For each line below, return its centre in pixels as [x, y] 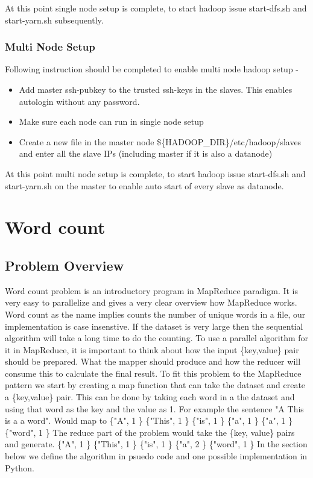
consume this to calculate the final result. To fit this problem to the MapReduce [153, 373]
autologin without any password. [79, 101]
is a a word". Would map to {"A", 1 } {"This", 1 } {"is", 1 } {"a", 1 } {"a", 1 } [149, 420]
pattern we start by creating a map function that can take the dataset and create [155, 385]
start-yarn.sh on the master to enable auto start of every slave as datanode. [144, 185]
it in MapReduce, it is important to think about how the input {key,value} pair [152, 349]
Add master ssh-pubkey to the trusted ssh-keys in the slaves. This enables [156, 89]
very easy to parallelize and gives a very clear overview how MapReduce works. [151, 302]
